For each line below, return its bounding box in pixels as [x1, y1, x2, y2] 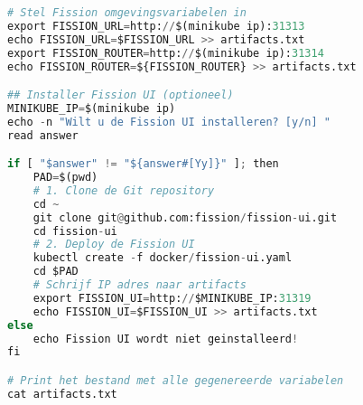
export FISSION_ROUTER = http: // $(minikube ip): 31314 [7, 46, 324, 60]
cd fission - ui [33, 224, 117, 238]
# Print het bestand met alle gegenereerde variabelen [7, 373, 344, 387]
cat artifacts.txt [7, 387, 117, 400]
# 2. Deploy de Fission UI [33, 238, 195, 251]
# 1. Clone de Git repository [33, 184, 215, 197]
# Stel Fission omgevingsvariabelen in [7, 6, 247, 19]
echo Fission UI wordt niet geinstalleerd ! [33, 332, 299, 345]
